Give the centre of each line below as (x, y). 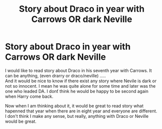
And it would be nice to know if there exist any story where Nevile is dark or (81, 81)
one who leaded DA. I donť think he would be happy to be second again (77, 91)
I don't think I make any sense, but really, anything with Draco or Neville (77, 116)
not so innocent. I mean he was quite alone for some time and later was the (80, 86)
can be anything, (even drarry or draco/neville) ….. (55, 75)
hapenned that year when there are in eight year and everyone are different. (81, 111)
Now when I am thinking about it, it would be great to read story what (74, 106)
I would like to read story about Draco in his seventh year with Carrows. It (79, 70)
